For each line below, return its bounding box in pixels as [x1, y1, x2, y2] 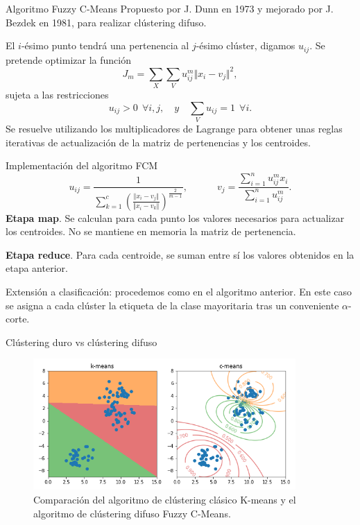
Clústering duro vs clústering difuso [6, 334, 157, 349]
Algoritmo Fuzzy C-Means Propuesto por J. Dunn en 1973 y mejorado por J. [6, 1, 334, 15]
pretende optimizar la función [6, 52, 131, 67]
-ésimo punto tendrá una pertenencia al [21, 38, 189, 53]
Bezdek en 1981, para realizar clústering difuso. [6, 15, 207, 29]
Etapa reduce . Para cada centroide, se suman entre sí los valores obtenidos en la [6, 247, 354, 261]
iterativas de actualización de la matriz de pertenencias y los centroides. [6, 135, 311, 149]
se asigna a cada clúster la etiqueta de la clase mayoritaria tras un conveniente [6, 298, 339, 312]
